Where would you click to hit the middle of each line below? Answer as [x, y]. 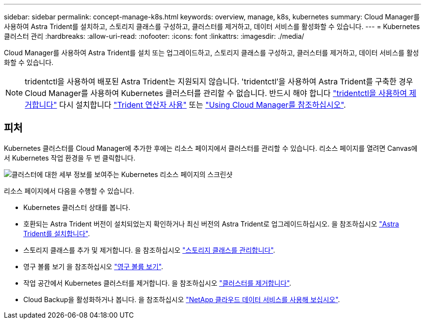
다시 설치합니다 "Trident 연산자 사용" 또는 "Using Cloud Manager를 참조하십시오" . [202, 105]
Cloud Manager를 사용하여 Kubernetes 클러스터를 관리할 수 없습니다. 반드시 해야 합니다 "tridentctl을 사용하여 [216, 93]
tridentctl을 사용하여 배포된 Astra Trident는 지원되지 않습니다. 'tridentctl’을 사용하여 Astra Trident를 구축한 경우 [219, 81]
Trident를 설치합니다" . [57, 233]
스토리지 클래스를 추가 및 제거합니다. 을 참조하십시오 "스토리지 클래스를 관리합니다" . [149, 250]
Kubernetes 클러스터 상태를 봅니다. [77, 207]
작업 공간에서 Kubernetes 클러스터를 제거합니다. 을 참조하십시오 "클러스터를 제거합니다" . [157, 283]
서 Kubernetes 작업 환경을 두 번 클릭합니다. [70, 158]
